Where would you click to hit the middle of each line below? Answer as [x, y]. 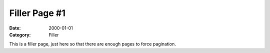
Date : [15, 28]
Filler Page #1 [37, 13]
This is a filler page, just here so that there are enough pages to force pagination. [92, 44]
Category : [20, 34]
